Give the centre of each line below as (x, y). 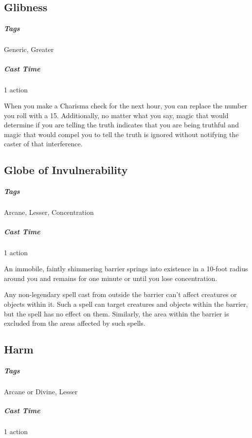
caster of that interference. (43, 144)
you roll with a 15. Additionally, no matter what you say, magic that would (116, 115)
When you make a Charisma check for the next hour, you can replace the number (126, 106)
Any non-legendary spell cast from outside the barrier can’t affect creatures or (120, 294)
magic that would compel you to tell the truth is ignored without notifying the (121, 134)
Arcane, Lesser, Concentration (49, 212)
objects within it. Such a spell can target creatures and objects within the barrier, (126, 304)
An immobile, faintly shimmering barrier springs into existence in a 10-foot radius (126, 269)
